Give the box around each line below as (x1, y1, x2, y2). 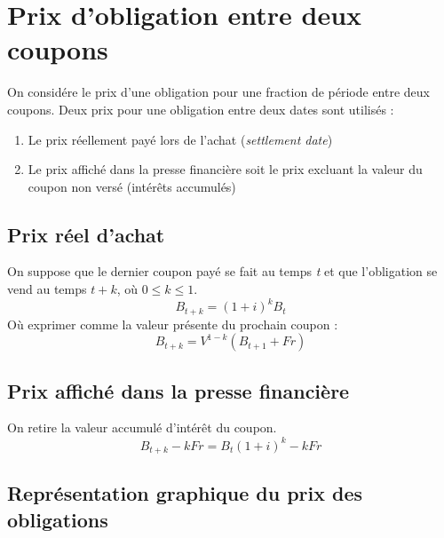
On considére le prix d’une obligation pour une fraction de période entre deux (7, 83, 430, 101)
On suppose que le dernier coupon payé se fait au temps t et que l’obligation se (7, 262, 438, 281)
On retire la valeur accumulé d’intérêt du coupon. (7, 418, 277, 437)
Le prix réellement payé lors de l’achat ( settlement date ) (28, 130, 333, 148)
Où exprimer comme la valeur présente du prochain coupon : (7, 314, 338, 333)
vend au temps (7, 280, 87, 298)
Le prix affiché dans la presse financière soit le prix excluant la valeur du (28, 160, 423, 178)
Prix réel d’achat (7, 220, 165, 248)
